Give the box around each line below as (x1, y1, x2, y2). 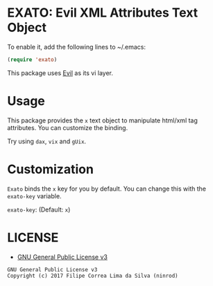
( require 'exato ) (7, 56, 58, 63)
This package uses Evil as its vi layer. (7, 68, 113, 77)
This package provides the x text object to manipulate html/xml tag (7, 116, 198, 125)
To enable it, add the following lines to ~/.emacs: (7, 42, 146, 51)
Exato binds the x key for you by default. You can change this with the (7, 184, 207, 193)
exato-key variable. (7, 191, 62, 200)
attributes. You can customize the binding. (7, 123, 128, 132)
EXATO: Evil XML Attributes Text (7, 5, 198, 21)
